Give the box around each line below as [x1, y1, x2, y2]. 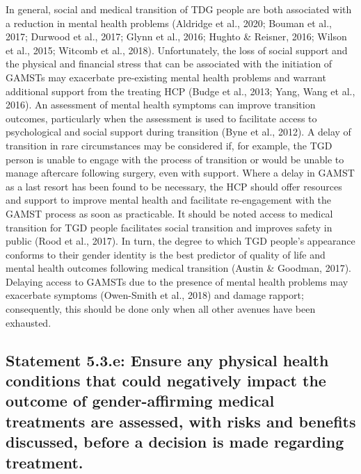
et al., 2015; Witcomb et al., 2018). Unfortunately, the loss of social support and [6, 42, 348, 57]
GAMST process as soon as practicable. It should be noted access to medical [6, 206, 333, 220]
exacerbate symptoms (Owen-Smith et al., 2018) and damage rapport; [6, 288, 304, 302]
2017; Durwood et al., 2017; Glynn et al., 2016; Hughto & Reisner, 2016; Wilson [6, 29, 347, 44]
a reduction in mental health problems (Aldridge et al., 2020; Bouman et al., [6, 15, 332, 30]
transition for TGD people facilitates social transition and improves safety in [6, 220, 332, 234]
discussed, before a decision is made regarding [6, 431, 344, 452]
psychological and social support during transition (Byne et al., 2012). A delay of [6, 124, 351, 139]
